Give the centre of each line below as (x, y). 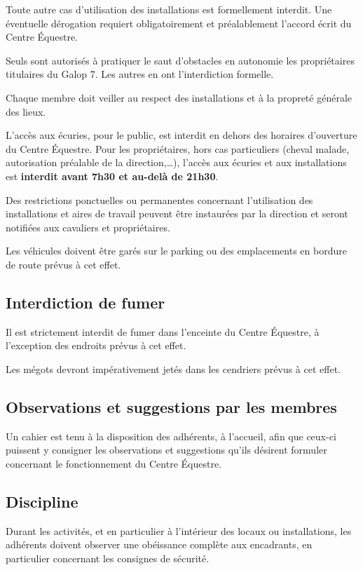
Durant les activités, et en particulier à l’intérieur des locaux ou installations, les (179, 530)
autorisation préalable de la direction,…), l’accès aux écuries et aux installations (176, 162)
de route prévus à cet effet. (63, 264)
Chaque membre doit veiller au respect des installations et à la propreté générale (179, 97)
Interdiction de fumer (85, 302)
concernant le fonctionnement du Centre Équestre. (114, 463)
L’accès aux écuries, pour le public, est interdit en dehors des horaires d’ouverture (181, 135)
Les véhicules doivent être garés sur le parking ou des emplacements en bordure (176, 251)
